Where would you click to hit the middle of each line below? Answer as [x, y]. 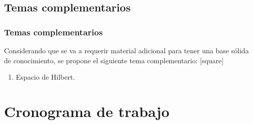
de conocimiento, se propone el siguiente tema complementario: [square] [114, 60]
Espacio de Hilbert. [45, 77]
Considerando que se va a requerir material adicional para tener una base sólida [126, 50]
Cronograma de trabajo [87, 111]
